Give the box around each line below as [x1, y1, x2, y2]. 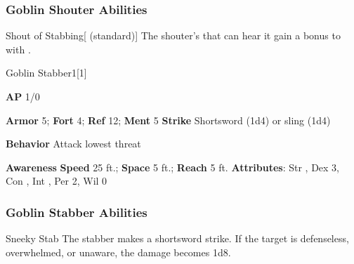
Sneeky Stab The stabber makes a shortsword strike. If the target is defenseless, [6, 231, 349, 246]
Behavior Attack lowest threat [6, 136, 141, 151]
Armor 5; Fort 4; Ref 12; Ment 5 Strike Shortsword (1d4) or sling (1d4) [6, 112, 331, 127]
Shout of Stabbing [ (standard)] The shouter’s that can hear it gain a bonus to [6, 28, 341, 43]
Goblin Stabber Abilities [6, 203, 147, 220]
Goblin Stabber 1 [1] [6, 65, 87, 80]
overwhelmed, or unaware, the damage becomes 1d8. [6, 244, 231, 259]
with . [6, 41, 31, 56]
